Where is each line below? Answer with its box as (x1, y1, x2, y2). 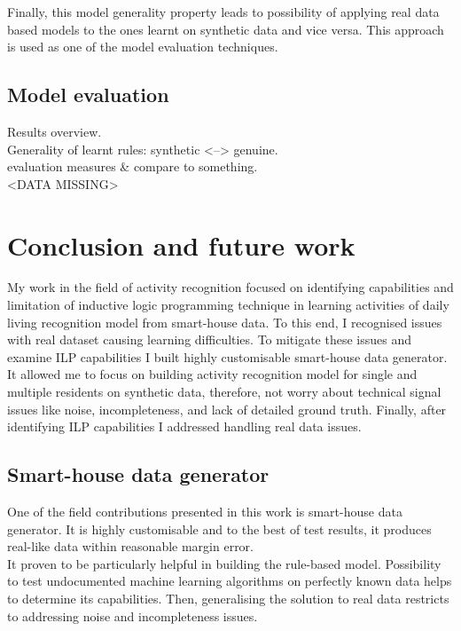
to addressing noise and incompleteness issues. (7, 606, 258, 625)
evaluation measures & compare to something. (7, 157, 258, 176)
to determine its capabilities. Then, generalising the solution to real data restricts (7, 589, 449, 607)
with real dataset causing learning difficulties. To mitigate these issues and (7, 330, 411, 349)
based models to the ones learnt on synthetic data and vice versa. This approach (7, 20, 444, 38)
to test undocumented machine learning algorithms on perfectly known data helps (7, 572, 452, 590)
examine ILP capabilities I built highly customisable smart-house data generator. (7, 347, 448, 366)
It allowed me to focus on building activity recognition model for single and (7, 365, 418, 383)
